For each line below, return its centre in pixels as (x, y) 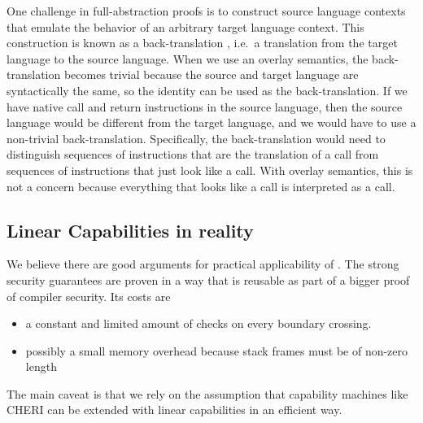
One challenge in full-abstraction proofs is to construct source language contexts (206, 11)
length (41, 366)
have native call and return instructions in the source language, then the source (205, 106)
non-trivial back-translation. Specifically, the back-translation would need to (196, 138)
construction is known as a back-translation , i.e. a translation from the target (202, 43)
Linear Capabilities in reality (130, 230)
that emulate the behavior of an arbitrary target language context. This (185, 26)
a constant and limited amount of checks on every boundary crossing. (198, 323)
